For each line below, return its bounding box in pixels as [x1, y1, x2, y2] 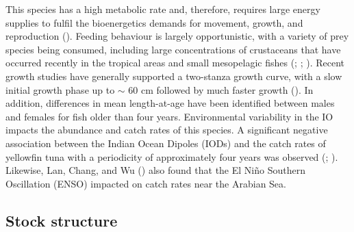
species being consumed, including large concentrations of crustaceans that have [5, 42, 341, 56]
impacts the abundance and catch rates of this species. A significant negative [5, 123, 328, 137]
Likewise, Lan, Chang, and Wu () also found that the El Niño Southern [5, 163, 305, 177]
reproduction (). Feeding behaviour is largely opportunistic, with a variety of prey [5, 29, 349, 43]
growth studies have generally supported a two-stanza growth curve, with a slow [5, 68, 342, 83]
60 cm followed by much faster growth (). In [128, 82, 314, 96]
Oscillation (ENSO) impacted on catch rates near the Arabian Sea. [5, 176, 286, 190]
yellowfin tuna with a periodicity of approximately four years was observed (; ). [5, 149, 338, 164]
